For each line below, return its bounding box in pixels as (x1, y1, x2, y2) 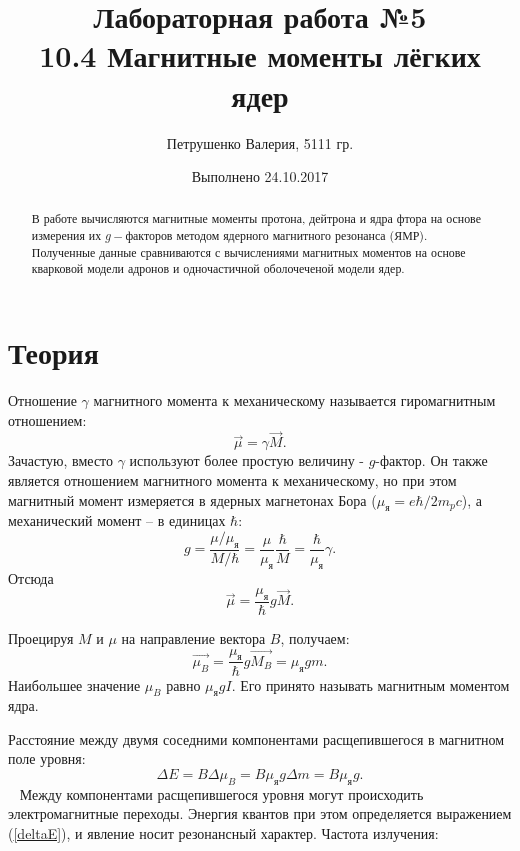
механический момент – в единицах (8, 510, 226, 531)
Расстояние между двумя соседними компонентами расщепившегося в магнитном (8, 728, 505, 749)
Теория (8, 332, 99, 373)
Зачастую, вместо (8, 450, 114, 471)
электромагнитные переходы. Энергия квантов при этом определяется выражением (8, 803, 512, 824)
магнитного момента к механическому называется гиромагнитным (93, 390, 496, 411)
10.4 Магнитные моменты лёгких (39, 35, 481, 76)
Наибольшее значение (8, 674, 141, 695)
